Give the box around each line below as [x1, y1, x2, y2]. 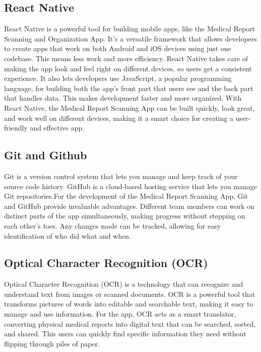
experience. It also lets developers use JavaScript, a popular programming [4, 73, 232, 83]
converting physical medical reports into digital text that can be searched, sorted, [4, 318, 256, 329]
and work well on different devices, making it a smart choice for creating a [4, 112, 233, 123]
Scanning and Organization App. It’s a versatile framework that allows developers [4, 33, 257, 43]
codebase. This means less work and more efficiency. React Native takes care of [4, 53, 248, 63]
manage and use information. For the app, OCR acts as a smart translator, [4, 309, 236, 319]
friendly [4, 122, 28, 133]
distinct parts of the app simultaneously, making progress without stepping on [4, 210, 245, 221]
